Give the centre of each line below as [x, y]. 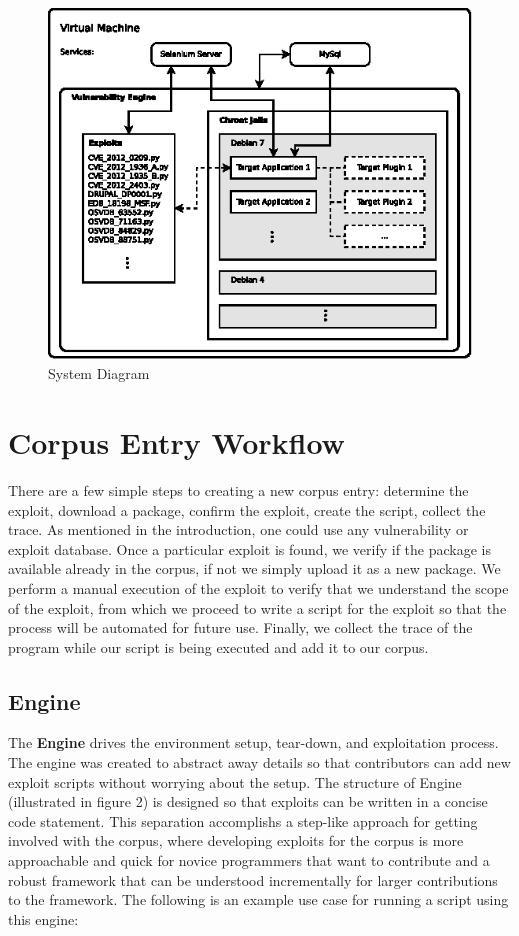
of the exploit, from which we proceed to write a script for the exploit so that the [257, 607]
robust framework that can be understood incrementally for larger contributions [253, 879]
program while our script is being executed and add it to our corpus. [218, 646]
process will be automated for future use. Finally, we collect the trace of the [240, 627]
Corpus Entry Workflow [176, 442]
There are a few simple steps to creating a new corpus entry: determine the [238, 489]
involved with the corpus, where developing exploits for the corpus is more [236, 840]
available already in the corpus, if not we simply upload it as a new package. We [254, 568]
